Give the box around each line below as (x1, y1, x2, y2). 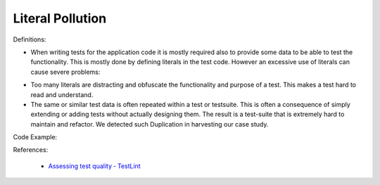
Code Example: (13, 133, 58, 141)
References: (13, 146, 49, 154)
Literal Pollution (13, 11, 107, 26)
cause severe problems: (30, 68, 101, 76)
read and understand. (30, 90, 94, 98)
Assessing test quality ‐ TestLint (48, 162, 141, 170)
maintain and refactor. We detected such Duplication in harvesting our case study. (30, 120, 269, 128)
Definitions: (13, 35, 46, 44)
